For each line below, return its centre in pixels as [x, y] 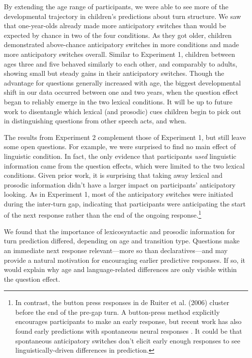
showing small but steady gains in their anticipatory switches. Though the [114, 73]
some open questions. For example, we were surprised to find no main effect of [120, 146]
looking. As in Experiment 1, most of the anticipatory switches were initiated [119, 194]
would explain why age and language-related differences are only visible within [120, 269]
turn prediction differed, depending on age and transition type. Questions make [122, 241]
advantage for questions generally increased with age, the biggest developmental [122, 82]
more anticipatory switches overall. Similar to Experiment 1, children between [119, 54]
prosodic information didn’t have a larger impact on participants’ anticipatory [120, 184]
